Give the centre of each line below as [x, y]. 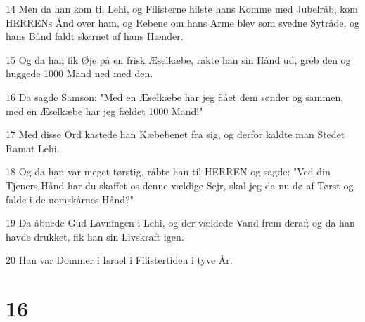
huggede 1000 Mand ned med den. [79, 73]
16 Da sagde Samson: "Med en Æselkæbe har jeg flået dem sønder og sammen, [175, 96]
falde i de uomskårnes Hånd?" [70, 199]
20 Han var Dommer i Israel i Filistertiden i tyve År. [119, 260]
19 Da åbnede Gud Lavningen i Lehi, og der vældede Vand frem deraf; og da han [180, 223]
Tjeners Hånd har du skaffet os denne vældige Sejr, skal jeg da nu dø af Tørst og [180, 185]
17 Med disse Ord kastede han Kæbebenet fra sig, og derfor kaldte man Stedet [175, 134]
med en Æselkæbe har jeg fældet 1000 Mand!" [104, 110]
